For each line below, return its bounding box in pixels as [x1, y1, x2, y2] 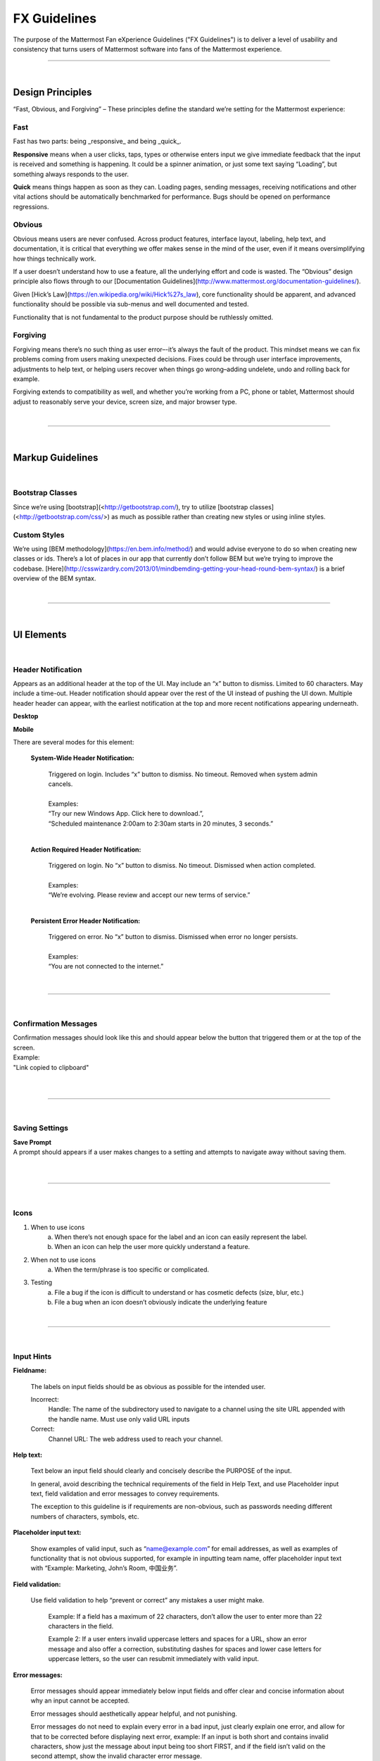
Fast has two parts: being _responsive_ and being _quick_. [13, 137, 182, 146]
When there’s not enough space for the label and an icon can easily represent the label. [54, 1233, 308, 1241]
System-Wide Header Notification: [30, 754, 134, 762]
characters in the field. [48, 1622, 114, 1630]
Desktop [13, 712, 39, 721]
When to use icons [30, 1223, 85, 1231]
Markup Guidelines [13, 452, 99, 464]
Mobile [13, 725, 34, 733]
